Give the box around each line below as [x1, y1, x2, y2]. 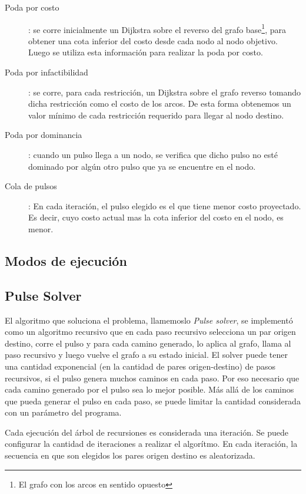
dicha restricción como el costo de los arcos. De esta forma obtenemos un [28, 97, 291, 110]
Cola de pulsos [5, 180, 57, 192]
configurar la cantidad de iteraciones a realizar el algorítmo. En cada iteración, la [5, 437, 298, 450]
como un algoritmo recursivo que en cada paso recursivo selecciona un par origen [5, 325, 296, 338]
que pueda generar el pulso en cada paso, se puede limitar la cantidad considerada [5, 394, 301, 407]
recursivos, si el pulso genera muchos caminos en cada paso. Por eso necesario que [5, 371, 300, 384]
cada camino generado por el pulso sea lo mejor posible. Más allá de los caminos [5, 383, 294, 396]
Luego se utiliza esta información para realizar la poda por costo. [28, 46, 263, 58]
